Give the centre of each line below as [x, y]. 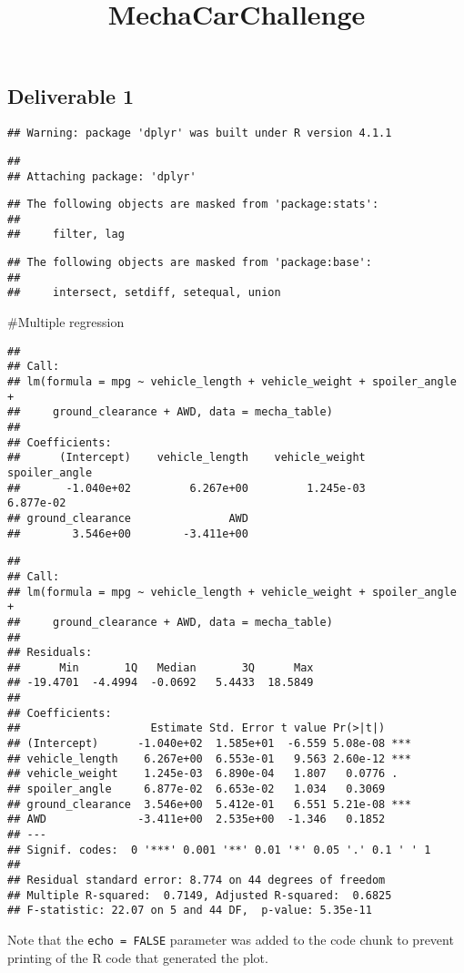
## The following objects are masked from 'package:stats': [193, 205]
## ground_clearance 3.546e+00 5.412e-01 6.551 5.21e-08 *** [209, 804]
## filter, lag [66, 235]
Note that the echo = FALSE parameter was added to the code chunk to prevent [231, 939]
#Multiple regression [66, 322]
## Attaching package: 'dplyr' [102, 176]
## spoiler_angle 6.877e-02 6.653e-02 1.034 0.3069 [197, 789]
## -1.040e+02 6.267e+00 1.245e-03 [187, 488]
